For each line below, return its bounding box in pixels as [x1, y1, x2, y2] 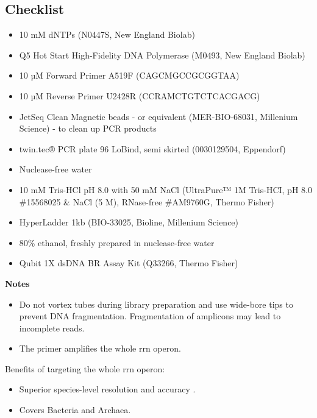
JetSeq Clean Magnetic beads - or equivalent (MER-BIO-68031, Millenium [19, 110, 298, 122]
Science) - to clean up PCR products [19, 122, 157, 135]
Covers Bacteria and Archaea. [19, 403, 131, 416]
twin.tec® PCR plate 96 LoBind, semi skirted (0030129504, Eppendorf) [19, 142, 286, 155]
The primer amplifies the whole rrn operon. [19, 342, 181, 355]
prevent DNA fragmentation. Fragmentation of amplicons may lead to [19, 310, 281, 322]
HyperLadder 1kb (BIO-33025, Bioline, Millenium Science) [19, 216, 239, 228]
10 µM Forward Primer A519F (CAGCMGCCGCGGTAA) [19, 69, 240, 82]
